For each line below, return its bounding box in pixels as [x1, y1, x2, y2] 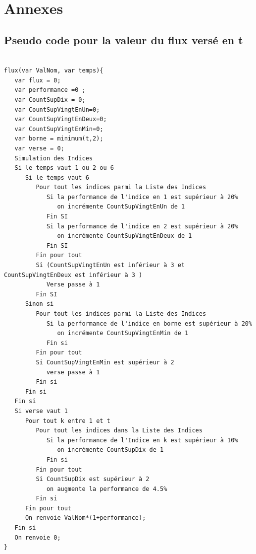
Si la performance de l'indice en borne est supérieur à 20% [46, 320, 253, 327]
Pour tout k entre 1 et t [25, 417, 110, 424]
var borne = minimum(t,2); [14, 135, 103, 142]
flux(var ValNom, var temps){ [4, 67, 103, 74]
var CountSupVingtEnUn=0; [14, 106, 100, 113]
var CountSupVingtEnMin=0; [14, 125, 103, 133]
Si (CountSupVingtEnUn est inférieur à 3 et [36, 262, 185, 269]
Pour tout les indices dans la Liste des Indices [36, 427, 203, 434]
